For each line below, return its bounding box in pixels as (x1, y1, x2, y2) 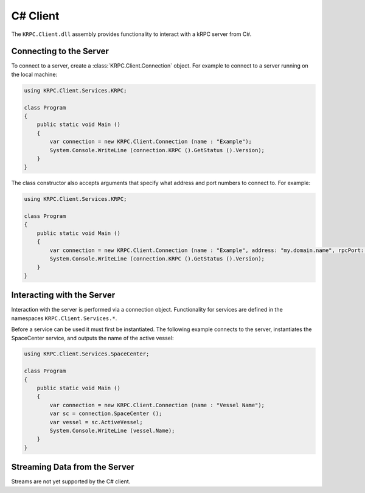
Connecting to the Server (11, 46, 109, 57)
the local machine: (11, 71, 58, 78)
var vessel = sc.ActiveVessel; (49, 419, 143, 425)
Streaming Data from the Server (11, 462, 134, 472)
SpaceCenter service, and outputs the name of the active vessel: (11, 334, 174, 341)
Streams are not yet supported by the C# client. (11, 478, 131, 485)
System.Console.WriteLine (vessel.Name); (49, 427, 175, 434)
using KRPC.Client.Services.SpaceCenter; (24, 351, 150, 357)
